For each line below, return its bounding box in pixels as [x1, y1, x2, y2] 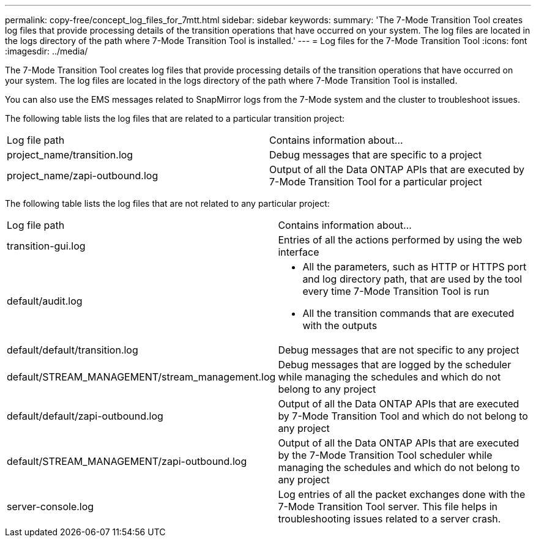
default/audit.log [7, 295, 83, 307]
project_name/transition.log [7, 149, 133, 161]
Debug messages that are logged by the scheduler [278, 358, 512, 371]
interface [278, 246, 319, 258]
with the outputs [302, 319, 378, 332]
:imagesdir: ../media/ [5, 46, 88, 56]
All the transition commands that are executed [302, 307, 515, 319]
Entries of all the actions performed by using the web [278, 234, 523, 246]
